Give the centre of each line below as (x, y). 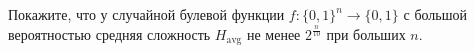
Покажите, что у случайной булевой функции (146, 14)
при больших (366, 33)
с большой (435, 14)
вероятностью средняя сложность (109, 33)
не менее (273, 33)
